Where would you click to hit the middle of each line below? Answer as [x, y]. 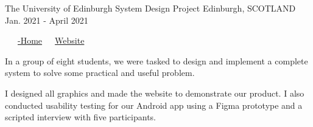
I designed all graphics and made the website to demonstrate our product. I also [155, 93]
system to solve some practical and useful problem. [100, 73]
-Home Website [51, 40]
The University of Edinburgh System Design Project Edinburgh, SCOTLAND [150, 8]
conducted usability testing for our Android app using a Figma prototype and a [154, 105]
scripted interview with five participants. [81, 117]
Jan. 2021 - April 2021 [47, 20]
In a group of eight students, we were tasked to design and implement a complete [156, 60]
